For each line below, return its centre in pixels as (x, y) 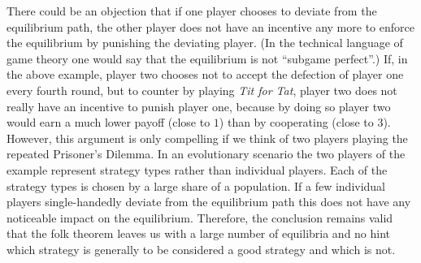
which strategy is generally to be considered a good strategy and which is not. (201, 249)
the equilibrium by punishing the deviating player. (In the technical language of (205, 43)
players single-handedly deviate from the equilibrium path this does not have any (209, 202)
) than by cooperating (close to (296, 122)
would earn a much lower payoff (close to (109, 122)
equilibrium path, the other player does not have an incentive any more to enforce (210, 26)
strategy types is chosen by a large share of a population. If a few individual (196, 185)
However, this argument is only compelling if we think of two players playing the (207, 138)
